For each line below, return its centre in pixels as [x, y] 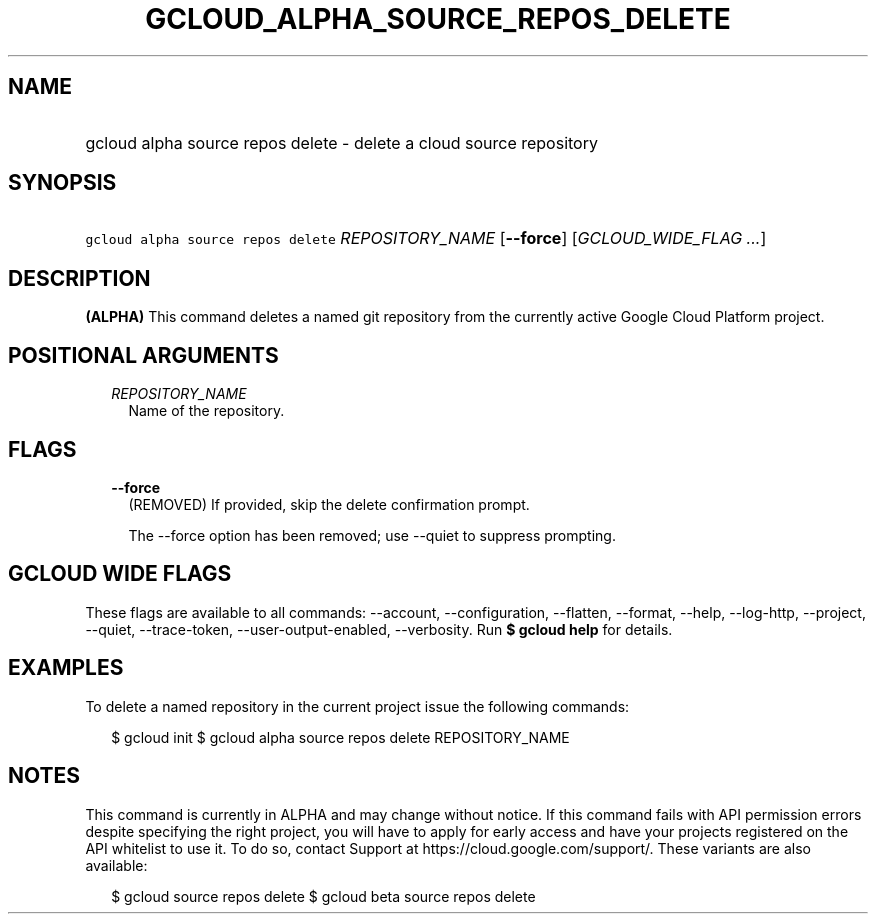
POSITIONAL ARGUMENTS [143, 355]
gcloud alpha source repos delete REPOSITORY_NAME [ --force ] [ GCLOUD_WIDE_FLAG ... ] [426, 238]
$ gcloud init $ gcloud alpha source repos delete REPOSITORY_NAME [340, 737]
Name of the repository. [206, 411]
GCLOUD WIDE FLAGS [120, 574]
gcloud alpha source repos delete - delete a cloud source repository [341, 142]
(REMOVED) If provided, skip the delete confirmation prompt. [329, 504]
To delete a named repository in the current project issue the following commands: [357, 706]
